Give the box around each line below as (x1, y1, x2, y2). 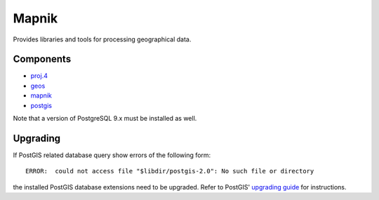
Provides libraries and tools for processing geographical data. (13, 35, 192, 44)
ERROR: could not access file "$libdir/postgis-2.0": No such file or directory (25, 167, 314, 175)
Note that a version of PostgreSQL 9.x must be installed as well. (13, 114, 197, 123)
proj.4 (30, 72, 48, 80)
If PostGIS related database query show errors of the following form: (13, 151, 211, 159)
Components (13, 53, 72, 65)
